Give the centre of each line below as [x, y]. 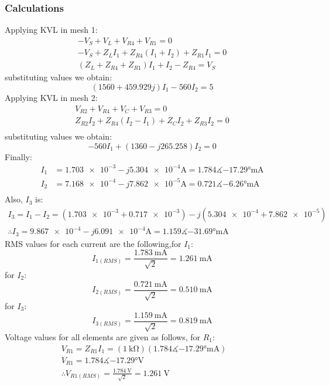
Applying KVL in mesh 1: [51, 30]
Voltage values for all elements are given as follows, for [103, 337]
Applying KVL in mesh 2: [51, 97]
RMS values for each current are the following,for [93, 243]
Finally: [18, 156]
